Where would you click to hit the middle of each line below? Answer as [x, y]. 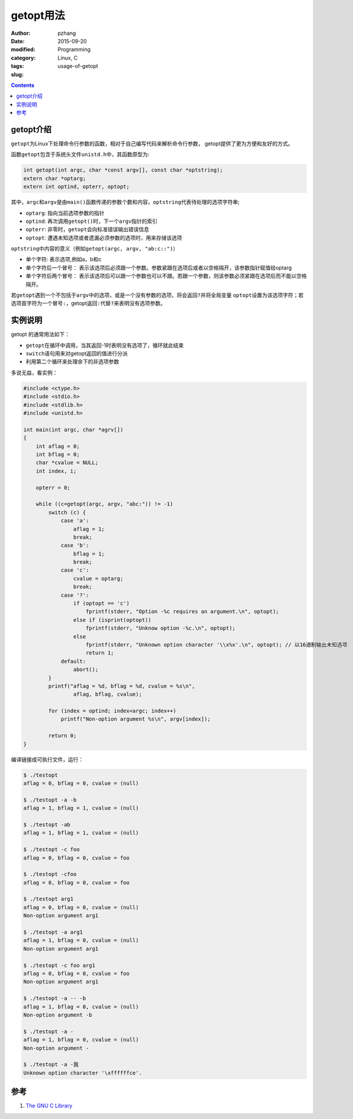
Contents [23, 85]
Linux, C [68, 58]
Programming [74, 50]
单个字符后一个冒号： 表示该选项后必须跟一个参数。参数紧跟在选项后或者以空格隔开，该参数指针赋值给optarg [159, 267]
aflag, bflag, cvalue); [107, 694]
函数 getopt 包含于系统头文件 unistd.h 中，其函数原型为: [80, 154]
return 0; [62, 736]
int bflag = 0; [58, 454]
